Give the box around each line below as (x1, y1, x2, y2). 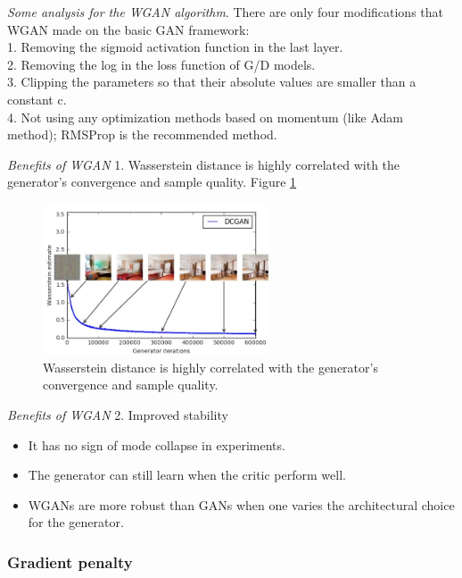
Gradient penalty (7, 550, 133, 573)
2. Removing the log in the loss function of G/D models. (7, 54, 316, 73)
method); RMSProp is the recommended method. (7, 125, 277, 144)
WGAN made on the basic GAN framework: (7, 20, 250, 38)
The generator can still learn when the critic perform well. (28, 465, 346, 484)
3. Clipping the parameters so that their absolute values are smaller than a (7, 72, 417, 91)
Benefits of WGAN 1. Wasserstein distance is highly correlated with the (7, 155, 400, 173)
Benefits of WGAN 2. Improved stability (7, 406, 228, 424)
